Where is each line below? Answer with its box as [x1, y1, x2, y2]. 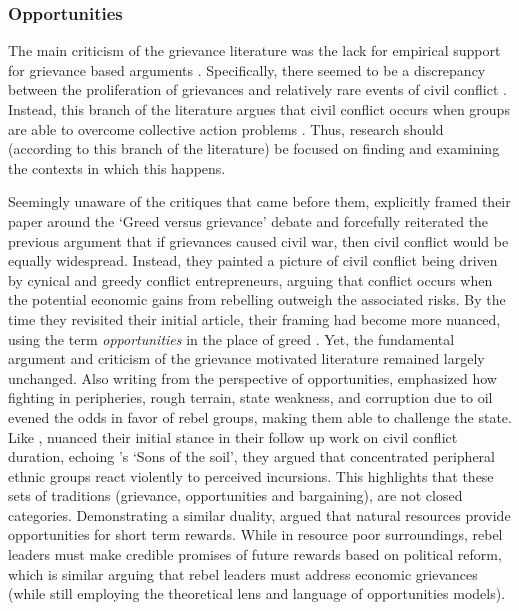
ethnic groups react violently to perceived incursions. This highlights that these [8, 465, 494, 486]
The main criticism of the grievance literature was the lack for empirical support [8, 40, 501, 61]
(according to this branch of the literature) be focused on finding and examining [8, 138, 500, 159]
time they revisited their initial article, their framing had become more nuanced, [8, 308, 501, 329]
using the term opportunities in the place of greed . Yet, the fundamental [8, 328, 455, 349]
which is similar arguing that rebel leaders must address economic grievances [8, 563, 478, 584]
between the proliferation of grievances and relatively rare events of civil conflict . [8, 79, 507, 100]
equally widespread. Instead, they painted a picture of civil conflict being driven [8, 250, 498, 271]
